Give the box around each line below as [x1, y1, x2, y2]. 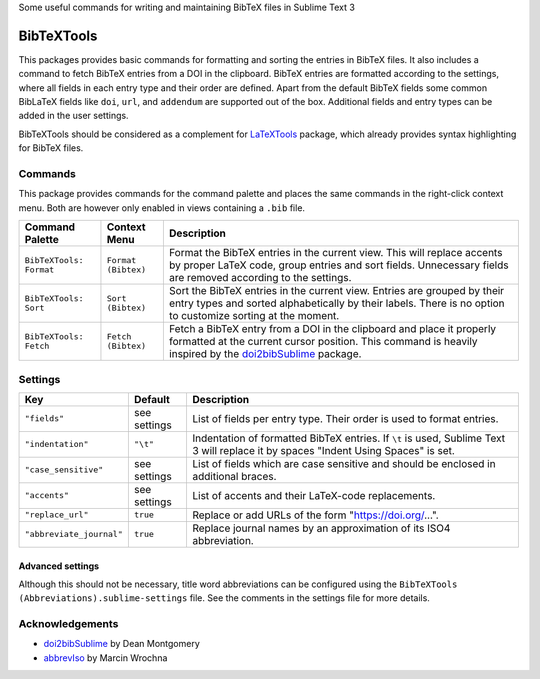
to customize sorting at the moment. [168, 309, 340, 323]
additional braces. [191, 469, 277, 483]
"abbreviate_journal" [24, 529, 124, 540]
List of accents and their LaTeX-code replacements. [191, 488, 436, 502]
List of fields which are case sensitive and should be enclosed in [191, 456, 496, 470]
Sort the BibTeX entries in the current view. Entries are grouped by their [168, 284, 505, 298]
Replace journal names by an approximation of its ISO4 [191, 521, 451, 535]
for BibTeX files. [18, 142, 84, 154]
